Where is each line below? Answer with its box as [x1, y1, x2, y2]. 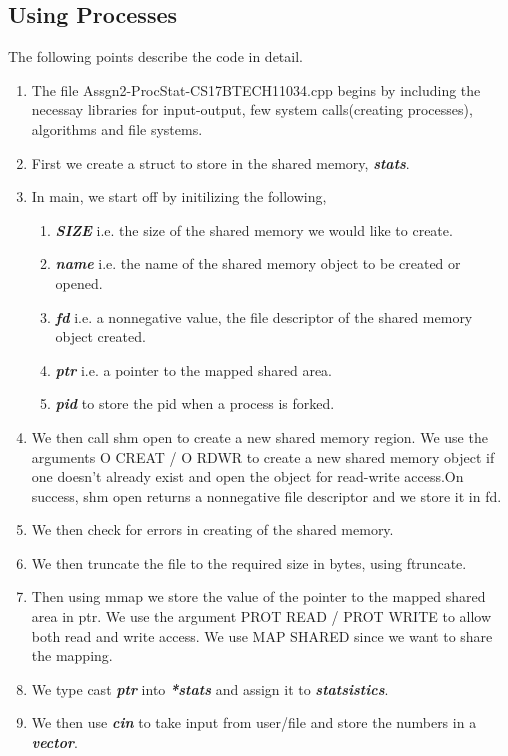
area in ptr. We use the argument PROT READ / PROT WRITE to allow [31, 606, 492, 627]
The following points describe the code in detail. [8, 46, 303, 67]
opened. [55, 272, 103, 293]
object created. [55, 326, 146, 347]
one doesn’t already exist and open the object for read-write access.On [31, 466, 464, 487]
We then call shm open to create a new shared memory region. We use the [31, 426, 488, 447]
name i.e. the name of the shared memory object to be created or [55, 253, 461, 274]
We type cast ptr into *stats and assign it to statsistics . [31, 678, 389, 699]
